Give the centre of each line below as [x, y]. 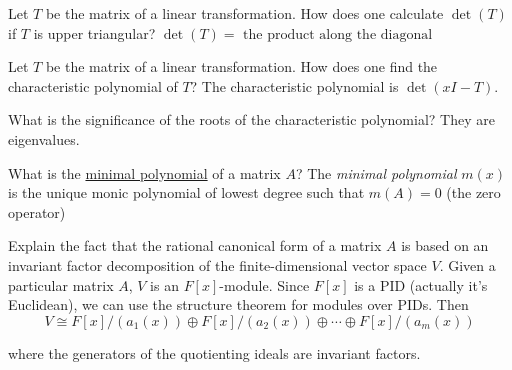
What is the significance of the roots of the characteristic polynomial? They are [251, 119]
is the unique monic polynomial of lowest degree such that [186, 192]
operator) [37, 211]
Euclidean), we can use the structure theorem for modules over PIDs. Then [238, 304]
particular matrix [61, 284]
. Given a [467, 264]
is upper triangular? [94, 32]
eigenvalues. [44, 138]
